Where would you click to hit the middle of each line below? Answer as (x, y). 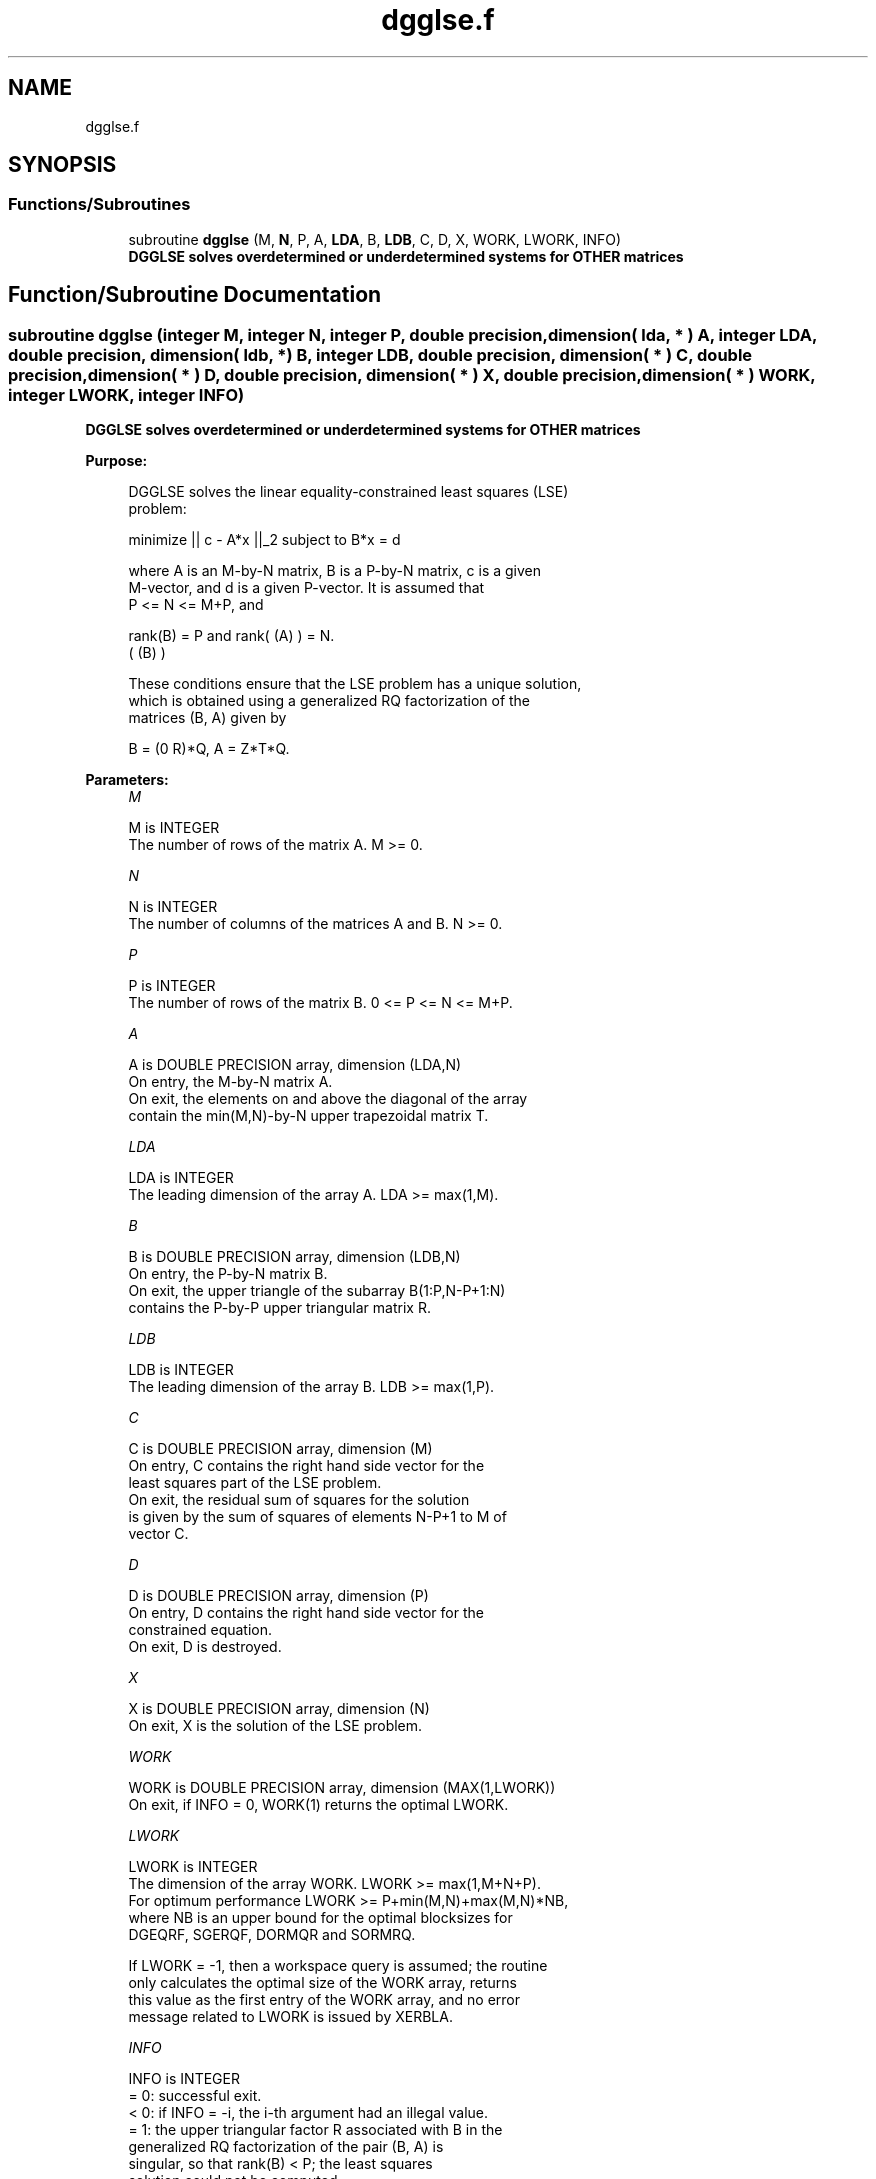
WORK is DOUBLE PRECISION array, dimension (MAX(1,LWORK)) (342, 1788)
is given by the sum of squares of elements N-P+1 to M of (317, 1517)
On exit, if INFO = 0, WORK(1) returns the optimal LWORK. (318, 1805)
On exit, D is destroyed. (205, 1647)
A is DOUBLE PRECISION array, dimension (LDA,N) (295, 1065)
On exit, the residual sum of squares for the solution (299, 1500)
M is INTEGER (174, 828)
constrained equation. (200, 1630)
